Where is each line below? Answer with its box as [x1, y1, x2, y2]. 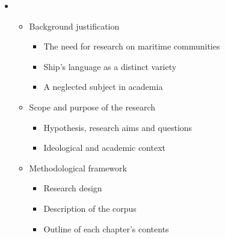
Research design [43, 182, 102, 194]
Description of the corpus [43, 202, 137, 214]
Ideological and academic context [43, 141, 165, 154]
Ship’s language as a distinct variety [43, 60, 177, 72]
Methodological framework [29, 161, 127, 174]
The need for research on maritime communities [43, 40, 220, 53]
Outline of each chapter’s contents [43, 222, 169, 235]
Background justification [29, 19, 120, 32]
